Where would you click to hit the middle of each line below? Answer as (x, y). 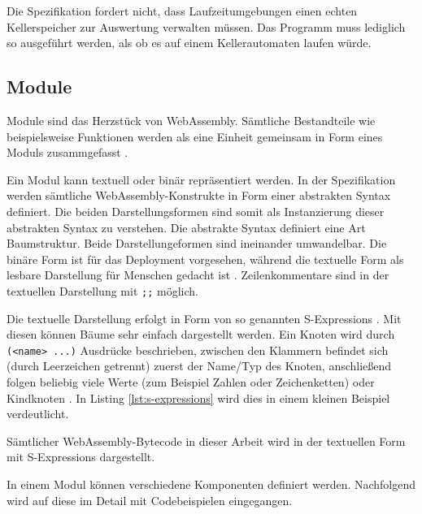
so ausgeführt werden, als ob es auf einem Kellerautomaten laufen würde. (189, 43)
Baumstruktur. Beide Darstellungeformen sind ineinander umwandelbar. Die (197, 243)
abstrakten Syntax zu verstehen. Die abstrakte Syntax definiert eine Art (186, 227)
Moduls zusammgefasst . (67, 152)
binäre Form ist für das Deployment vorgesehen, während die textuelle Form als (205, 259)
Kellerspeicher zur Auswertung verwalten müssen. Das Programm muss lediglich (206, 26)
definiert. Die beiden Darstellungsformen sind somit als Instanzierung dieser (196, 211)
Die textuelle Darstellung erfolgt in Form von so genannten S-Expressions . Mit (204, 318)
